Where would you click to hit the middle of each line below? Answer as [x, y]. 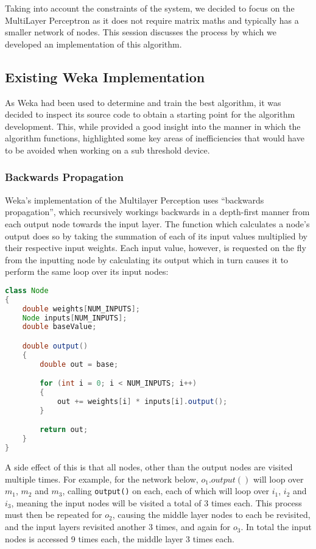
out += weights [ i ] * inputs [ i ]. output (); [142, 401]
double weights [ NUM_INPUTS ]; [81, 309]
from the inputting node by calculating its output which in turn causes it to [147, 259]
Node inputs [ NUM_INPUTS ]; [75, 318]
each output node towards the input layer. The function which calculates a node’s [157, 223]
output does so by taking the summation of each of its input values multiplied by [156, 236]
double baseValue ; [59, 327]
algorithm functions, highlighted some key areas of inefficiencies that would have [155, 138]
